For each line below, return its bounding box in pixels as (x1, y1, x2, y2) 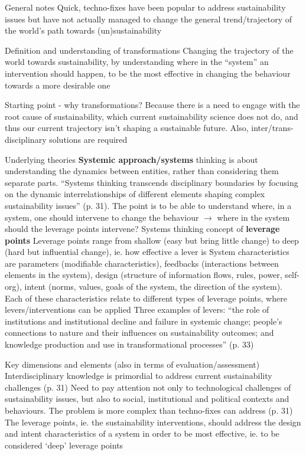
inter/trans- (251, 122, 294, 134)
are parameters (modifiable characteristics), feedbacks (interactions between (5, 257, 279, 269)
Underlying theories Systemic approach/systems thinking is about (5, 153, 258, 165)
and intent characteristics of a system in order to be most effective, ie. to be (5, 427, 279, 440)
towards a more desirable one (5, 78, 110, 91)
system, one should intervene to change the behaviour (5, 211, 199, 223)
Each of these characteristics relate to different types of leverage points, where (5, 292, 287, 304)
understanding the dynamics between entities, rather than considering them (5, 165, 279, 177)
